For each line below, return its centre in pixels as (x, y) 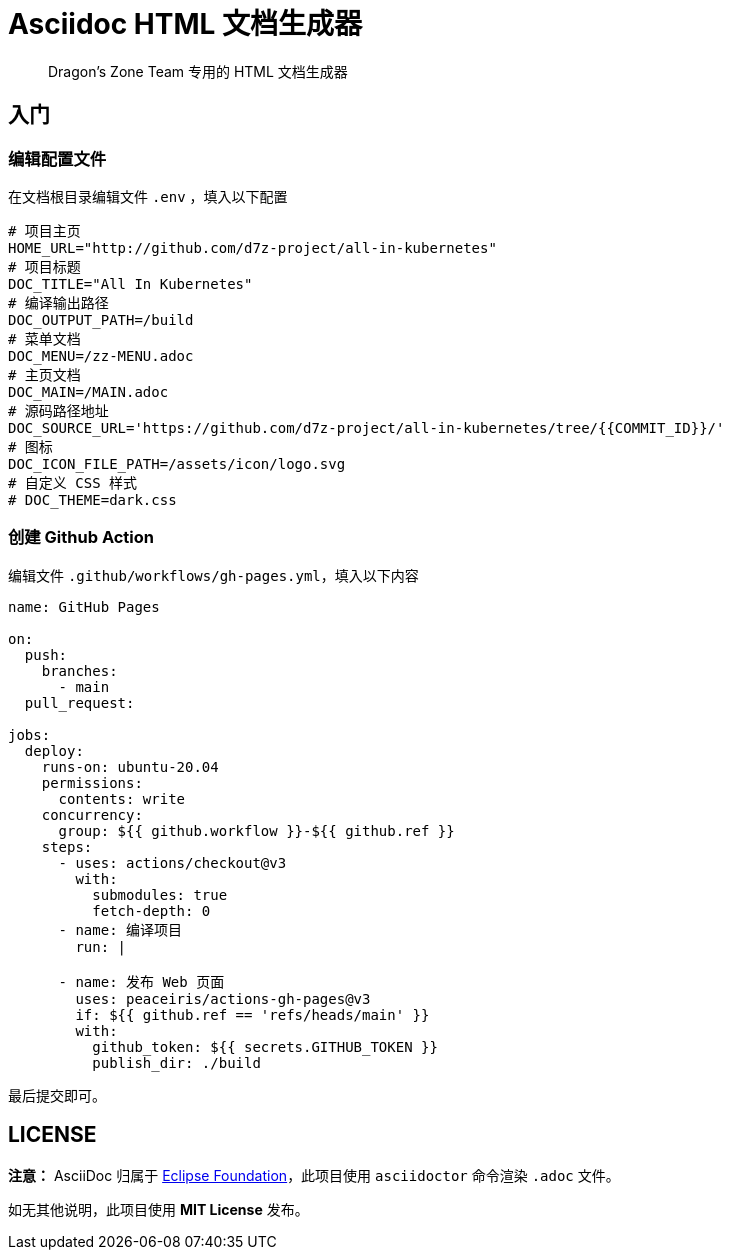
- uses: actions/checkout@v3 (172, 862)
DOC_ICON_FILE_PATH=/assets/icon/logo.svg (177, 463)
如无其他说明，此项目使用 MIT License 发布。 (158, 1209)
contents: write (122, 798)
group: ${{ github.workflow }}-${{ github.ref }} (256, 830)
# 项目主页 (44, 230)
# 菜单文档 (44, 338)
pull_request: (79, 702)
